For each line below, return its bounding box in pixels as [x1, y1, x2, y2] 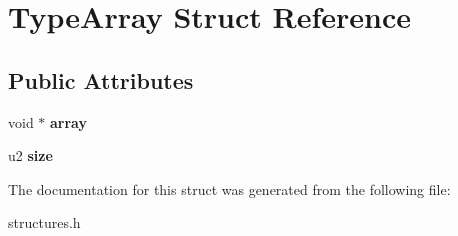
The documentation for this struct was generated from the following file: [8, 178, 451, 199]
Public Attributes [8, 64, 194, 95]
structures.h [8, 212, 81, 233]
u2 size [8, 145, 53, 166]
